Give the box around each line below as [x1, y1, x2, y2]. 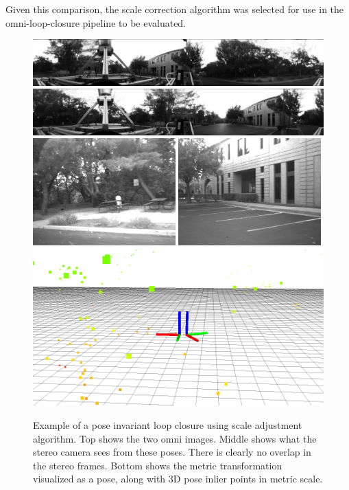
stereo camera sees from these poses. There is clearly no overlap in [33, 445, 311, 459]
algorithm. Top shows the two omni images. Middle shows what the [33, 431, 317, 445]
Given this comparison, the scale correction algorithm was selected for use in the [5, 2, 344, 16]
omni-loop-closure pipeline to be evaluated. [5, 15, 186, 30]
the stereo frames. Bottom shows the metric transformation [33, 458, 282, 472]
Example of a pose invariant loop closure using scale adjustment [33, 418, 302, 432]
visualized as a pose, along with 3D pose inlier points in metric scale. [33, 471, 323, 486]
